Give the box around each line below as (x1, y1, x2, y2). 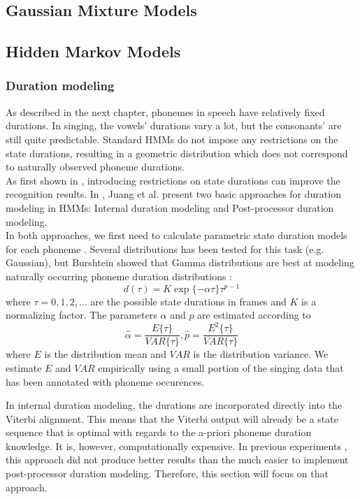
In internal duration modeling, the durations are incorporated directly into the (6, 398, 343, 412)
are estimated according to (197, 308, 311, 322)
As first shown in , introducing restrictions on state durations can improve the (6, 173, 340, 187)
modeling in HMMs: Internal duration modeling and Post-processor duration (6, 200, 334, 215)
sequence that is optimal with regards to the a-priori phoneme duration (6, 425, 312, 440)
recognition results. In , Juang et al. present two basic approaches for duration (6, 187, 341, 201)
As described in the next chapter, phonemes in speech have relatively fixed (6, 104, 325, 119)
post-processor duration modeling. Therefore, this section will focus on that (6, 466, 329, 481)
